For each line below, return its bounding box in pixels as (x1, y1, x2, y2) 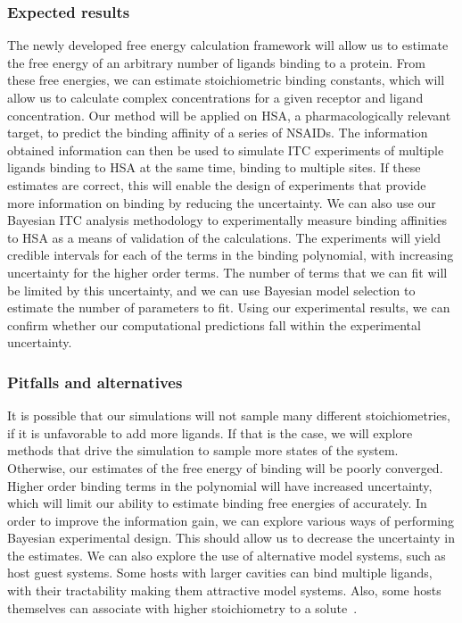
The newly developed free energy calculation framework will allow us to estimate (7, 36, 449, 54)
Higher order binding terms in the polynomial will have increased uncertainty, (7, 476, 433, 494)
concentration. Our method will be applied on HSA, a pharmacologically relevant (7, 105, 451, 124)
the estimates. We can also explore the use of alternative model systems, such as (7, 545, 446, 564)
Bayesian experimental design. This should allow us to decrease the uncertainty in (7, 528, 456, 547)
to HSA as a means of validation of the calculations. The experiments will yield (7, 228, 441, 246)
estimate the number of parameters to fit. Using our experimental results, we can (7, 298, 450, 317)
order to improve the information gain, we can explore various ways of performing (7, 511, 454, 529)
